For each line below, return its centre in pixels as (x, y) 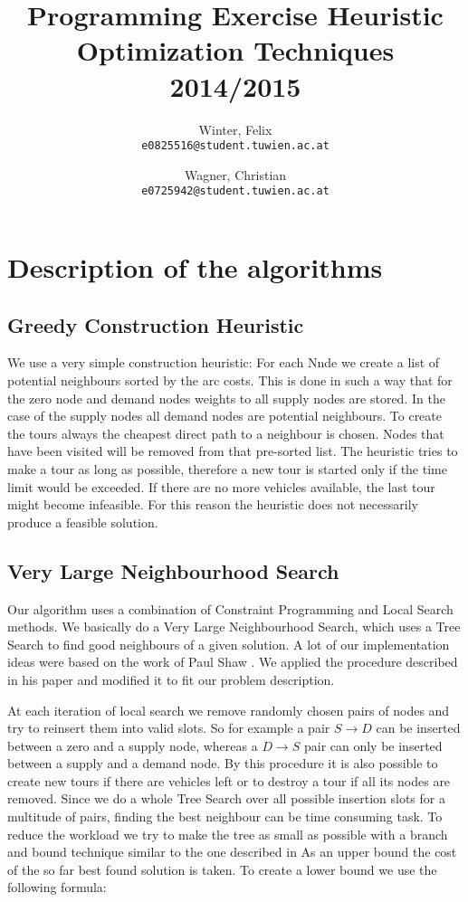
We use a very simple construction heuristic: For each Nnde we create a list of (224, 362)
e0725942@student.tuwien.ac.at (235, 191)
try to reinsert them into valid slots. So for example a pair (169, 728)
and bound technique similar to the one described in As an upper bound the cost (232, 852)
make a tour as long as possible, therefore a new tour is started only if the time (227, 468)
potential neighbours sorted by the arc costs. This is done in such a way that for (230, 380)
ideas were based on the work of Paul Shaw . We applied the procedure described (233, 662)
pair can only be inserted (373, 745)
